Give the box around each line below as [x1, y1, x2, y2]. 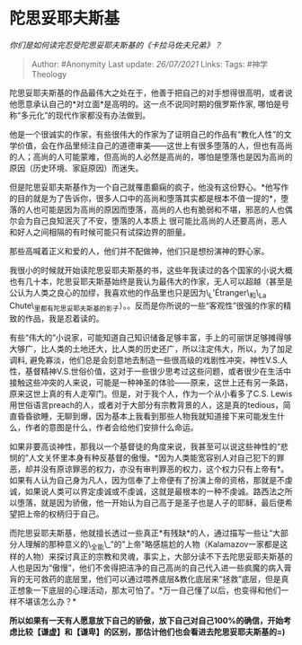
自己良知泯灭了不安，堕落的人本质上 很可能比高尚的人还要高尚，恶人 [32, 215, 288, 225]
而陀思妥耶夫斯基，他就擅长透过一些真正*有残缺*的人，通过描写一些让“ [9, 527, 273, 538]
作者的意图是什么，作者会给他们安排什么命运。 [24, 421, 199, 432]
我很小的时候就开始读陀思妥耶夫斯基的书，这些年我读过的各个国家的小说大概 [9, 264, 293, 275]
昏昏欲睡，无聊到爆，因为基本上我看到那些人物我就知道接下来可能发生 [16, 411, 277, 421]
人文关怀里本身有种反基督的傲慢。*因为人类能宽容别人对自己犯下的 [28, 452, 277, 463]
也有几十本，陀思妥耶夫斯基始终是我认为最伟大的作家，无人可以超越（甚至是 [9, 276, 293, 287]
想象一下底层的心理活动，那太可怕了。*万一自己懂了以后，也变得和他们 [16, 585, 281, 596]
